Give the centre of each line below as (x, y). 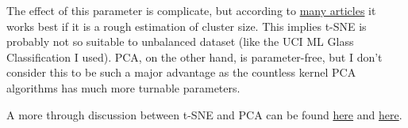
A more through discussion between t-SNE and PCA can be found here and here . (204, 114)
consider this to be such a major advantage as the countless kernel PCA (181, 72)
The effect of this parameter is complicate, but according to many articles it (191, 10)
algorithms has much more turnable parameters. (123, 87)
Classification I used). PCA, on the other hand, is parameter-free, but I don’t (194, 56)
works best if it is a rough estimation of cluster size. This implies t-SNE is (187, 26)
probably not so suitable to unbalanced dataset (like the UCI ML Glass (180, 41)
